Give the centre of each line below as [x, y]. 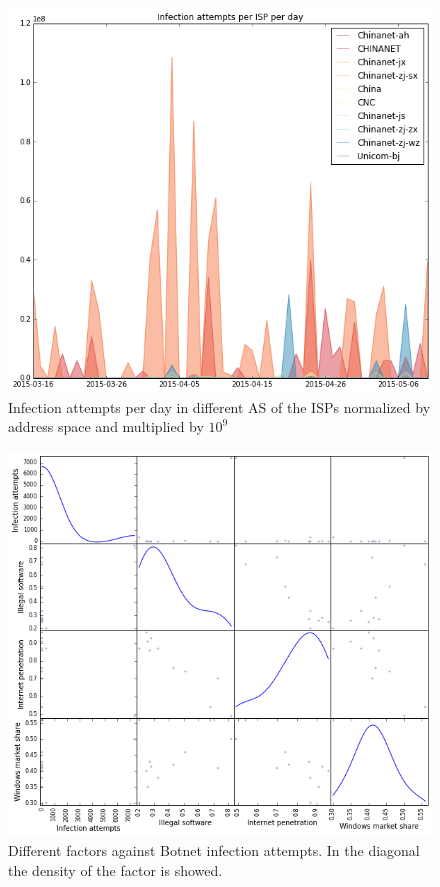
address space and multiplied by [106, 426]
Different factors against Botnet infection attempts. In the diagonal [214, 850]
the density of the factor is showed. [115, 869]
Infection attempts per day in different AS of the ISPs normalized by [219, 406]
